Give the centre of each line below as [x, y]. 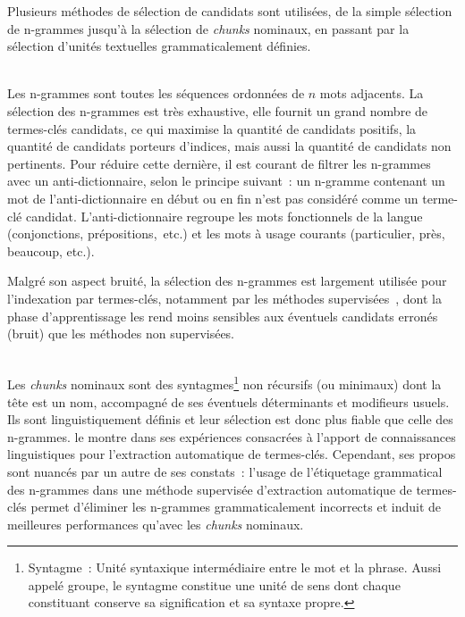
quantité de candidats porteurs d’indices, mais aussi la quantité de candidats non [229, 146]
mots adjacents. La [372, 93]
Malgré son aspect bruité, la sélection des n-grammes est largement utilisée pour [227, 281]
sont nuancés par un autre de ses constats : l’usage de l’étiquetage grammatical [225, 471]
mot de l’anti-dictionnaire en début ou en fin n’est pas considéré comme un [213, 198]
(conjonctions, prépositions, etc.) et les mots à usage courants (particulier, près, [226, 233]
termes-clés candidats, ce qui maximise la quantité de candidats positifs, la [212, 128]
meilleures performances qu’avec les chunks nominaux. [156, 524]
